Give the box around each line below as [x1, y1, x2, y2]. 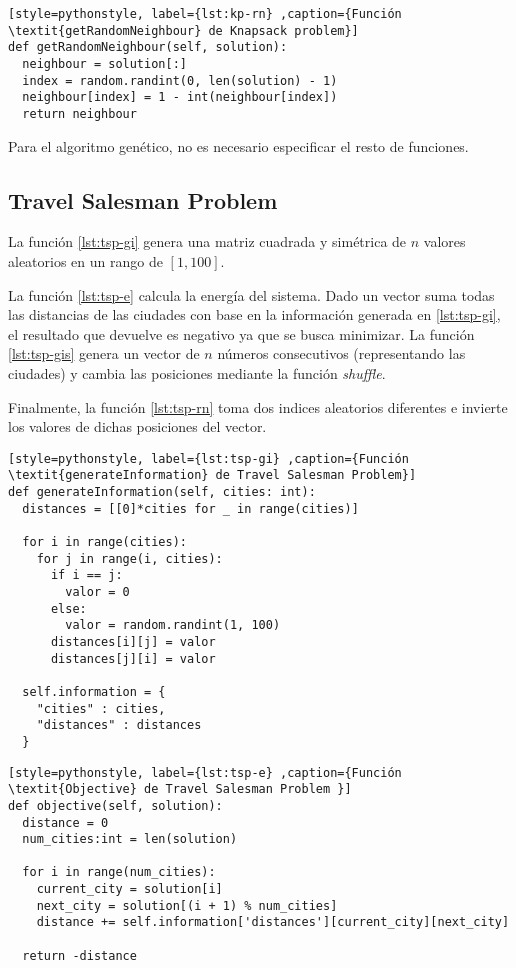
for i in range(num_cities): [22, 865, 216, 880]
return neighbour [22, 106, 137, 121]
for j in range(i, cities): [36, 551, 223, 566]
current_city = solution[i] [36, 882, 223, 897]
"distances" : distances [36, 718, 202, 733]
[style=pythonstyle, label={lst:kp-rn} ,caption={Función [8, 7, 402, 21]
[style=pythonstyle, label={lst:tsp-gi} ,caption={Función [8, 451, 409, 466]
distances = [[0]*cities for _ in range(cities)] [22, 501, 359, 516]
